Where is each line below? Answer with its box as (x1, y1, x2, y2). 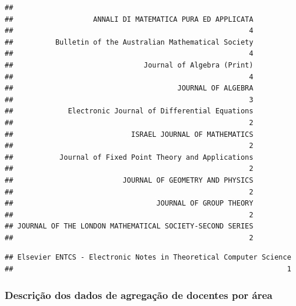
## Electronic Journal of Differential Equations (5, 107, 254, 116)
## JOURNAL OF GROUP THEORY (5, 199, 254, 208)
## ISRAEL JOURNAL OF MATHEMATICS (5, 130, 254, 139)
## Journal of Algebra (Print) (5, 60, 254, 69)
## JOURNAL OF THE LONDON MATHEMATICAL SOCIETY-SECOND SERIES (5, 222, 254, 231)
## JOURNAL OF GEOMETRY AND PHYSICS (5, 176, 254, 184)
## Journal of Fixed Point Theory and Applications (5, 153, 254, 162)
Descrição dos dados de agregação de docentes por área (5, 287, 273, 302)
